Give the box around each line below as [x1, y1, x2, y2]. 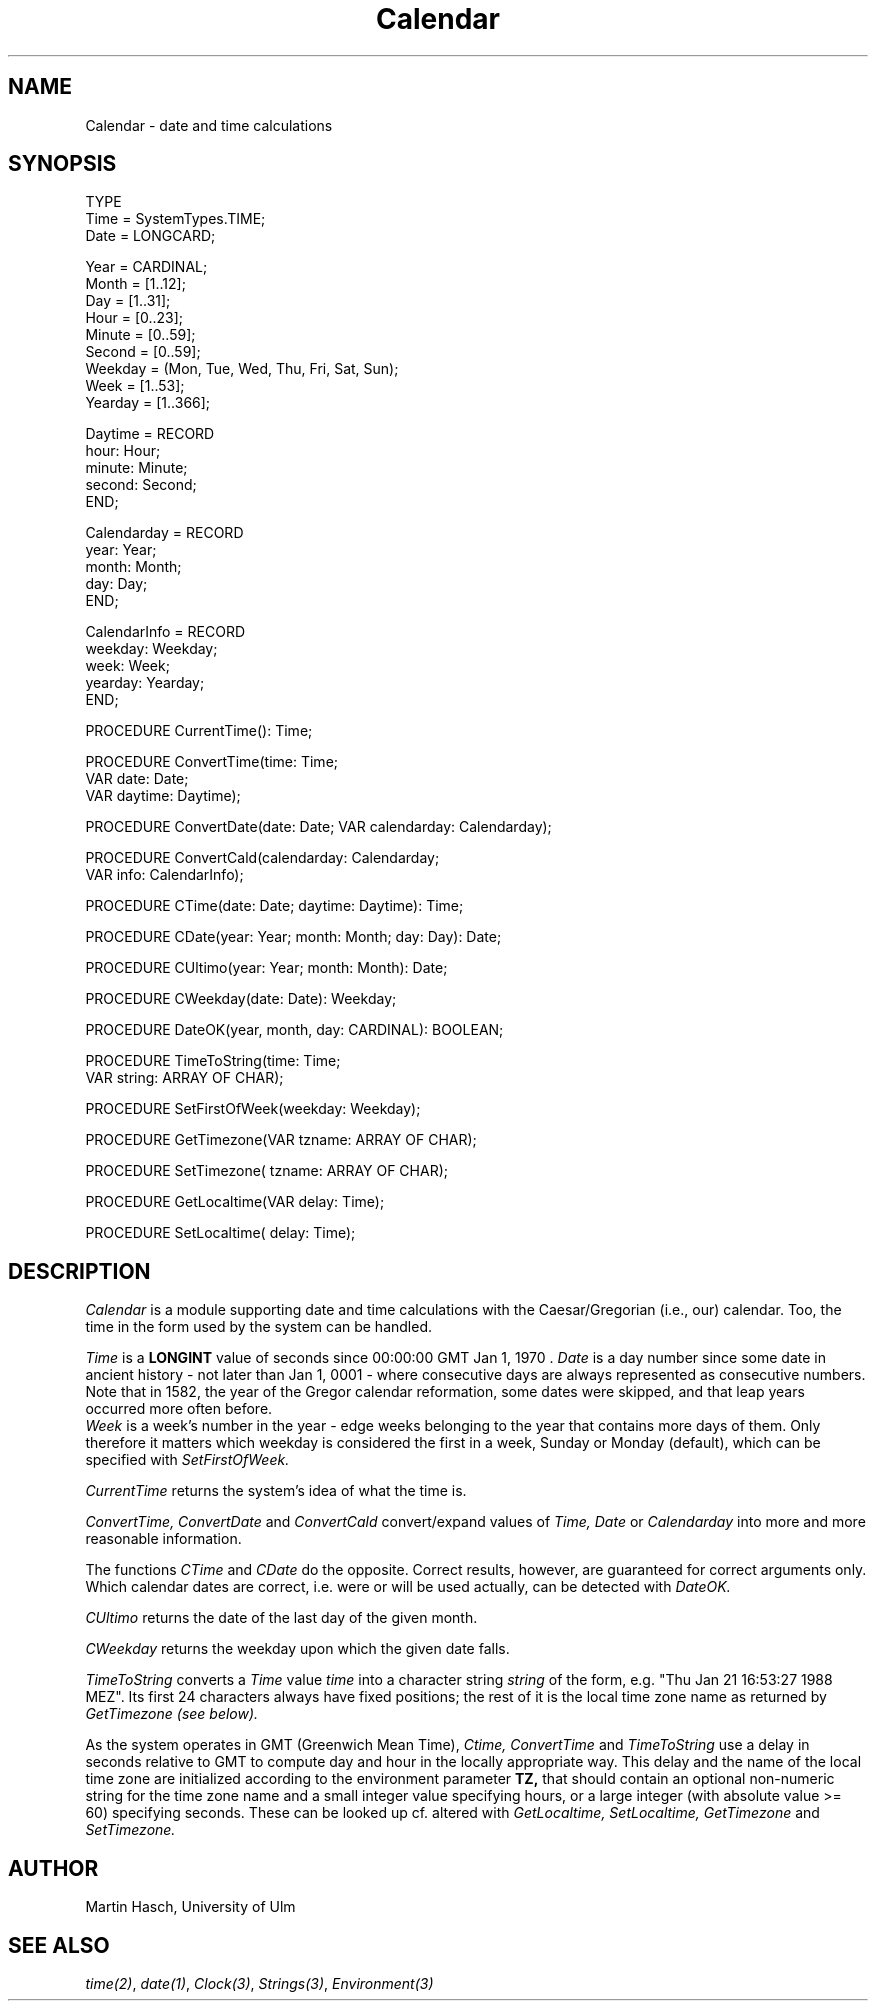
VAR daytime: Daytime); [85, 787, 241, 805]
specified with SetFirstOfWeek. [85, 1451, 290, 1469]
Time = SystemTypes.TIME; [85, 210, 266, 228]
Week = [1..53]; [85, 377, 185, 395]
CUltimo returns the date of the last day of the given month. [85, 1609, 478, 1627]
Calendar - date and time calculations [85, 116, 333, 134]
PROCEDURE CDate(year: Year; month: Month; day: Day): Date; [85, 928, 502, 946]
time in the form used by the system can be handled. [85, 1318, 433, 1336]
